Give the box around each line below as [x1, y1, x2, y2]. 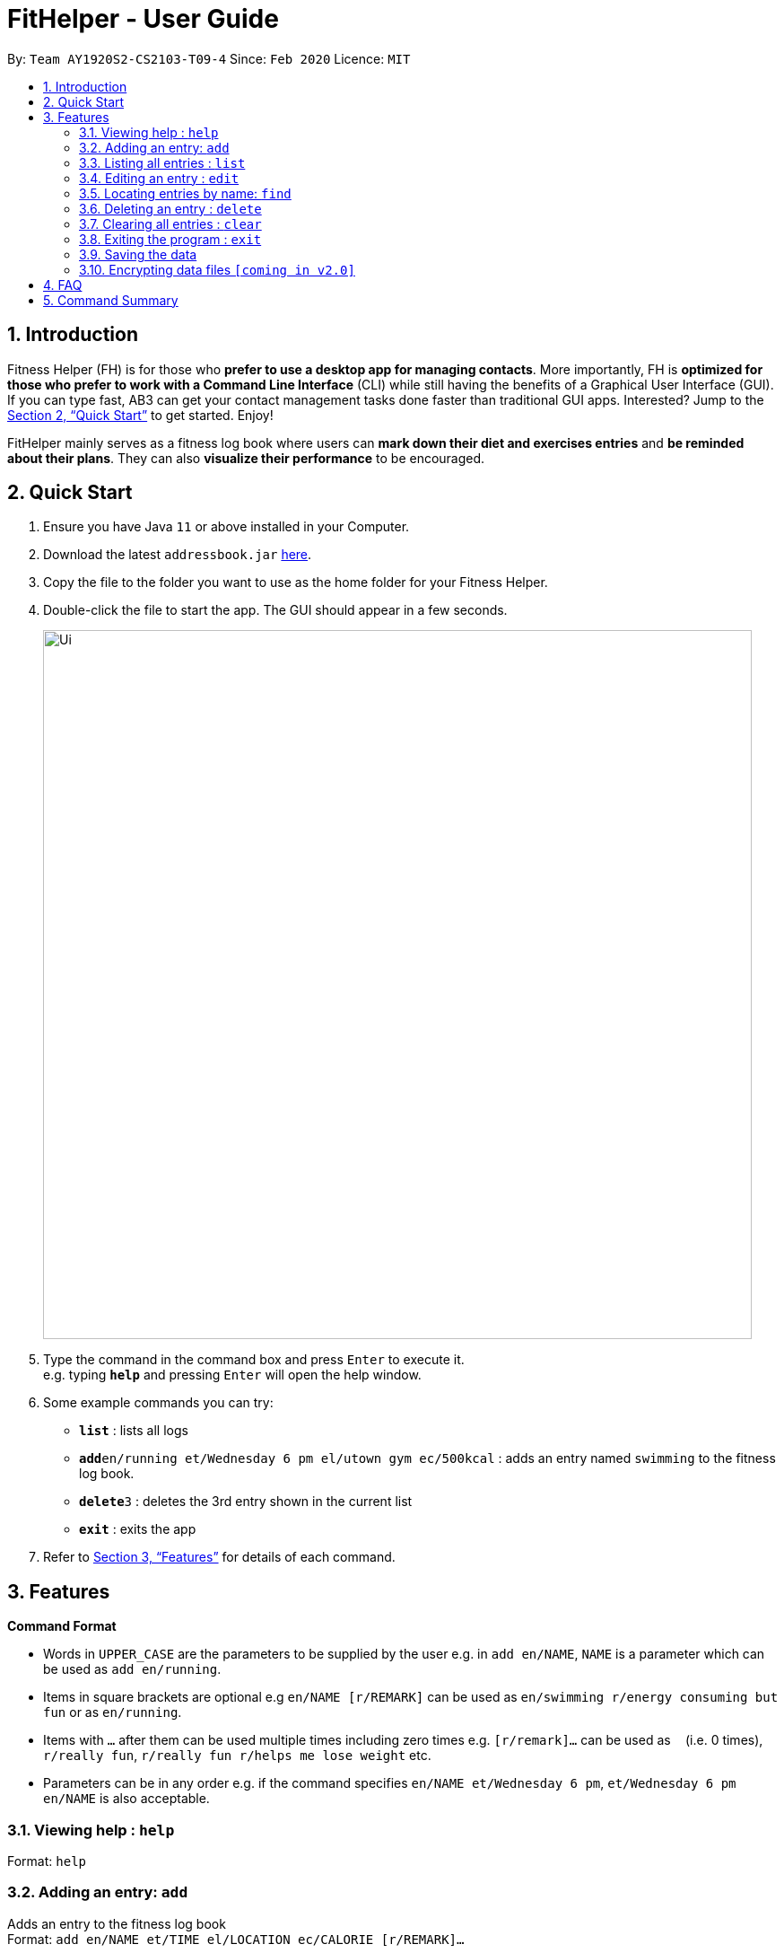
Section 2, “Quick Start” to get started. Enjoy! [7, 407, 274, 423]
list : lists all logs [79, 1423, 188, 1439]
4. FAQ [43, 276, 83, 293]
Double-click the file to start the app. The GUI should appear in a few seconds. [43, 602, 508, 618]
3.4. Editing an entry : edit [79, 170, 240, 186]
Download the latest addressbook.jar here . [43, 547, 312, 563]
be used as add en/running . [43, 1661, 222, 1677]
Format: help [7, 1853, 86, 1870]
